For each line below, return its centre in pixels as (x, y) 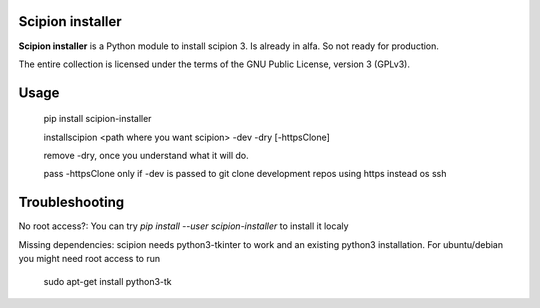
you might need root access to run (89, 259)
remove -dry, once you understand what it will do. (146, 156)
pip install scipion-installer (97, 119)
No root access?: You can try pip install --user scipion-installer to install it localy (183, 226)
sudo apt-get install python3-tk (107, 281)
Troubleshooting (71, 202)
